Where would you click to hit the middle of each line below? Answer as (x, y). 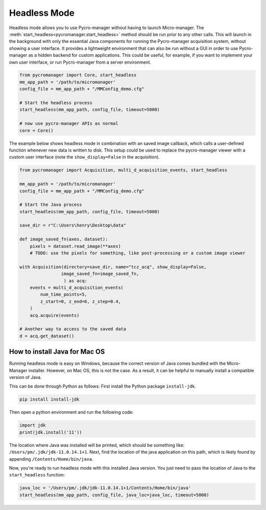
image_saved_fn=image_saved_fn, (100, 274)
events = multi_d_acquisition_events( (77, 288)
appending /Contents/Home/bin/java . (51, 459)
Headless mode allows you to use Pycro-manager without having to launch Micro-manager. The (107, 28)
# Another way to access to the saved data (73, 329)
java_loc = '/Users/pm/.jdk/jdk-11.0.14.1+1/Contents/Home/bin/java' (105, 488)
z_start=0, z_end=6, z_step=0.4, (81, 301)
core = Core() (36, 130)
